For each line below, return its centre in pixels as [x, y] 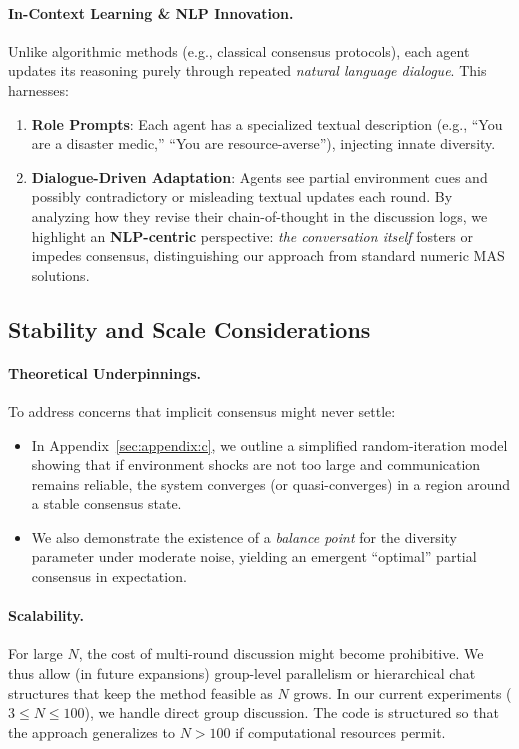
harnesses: [38, 89]
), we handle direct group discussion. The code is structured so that [291, 712]
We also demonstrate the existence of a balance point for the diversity [244, 536]
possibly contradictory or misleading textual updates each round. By [242, 196]
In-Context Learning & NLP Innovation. [151, 12]
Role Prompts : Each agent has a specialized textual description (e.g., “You [267, 123]
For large [35, 653]
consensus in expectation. [109, 576]
